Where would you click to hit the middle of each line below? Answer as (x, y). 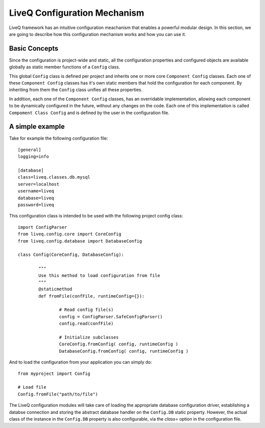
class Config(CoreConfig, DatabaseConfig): (71, 255)
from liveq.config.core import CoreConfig (70, 234)
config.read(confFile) (86, 324)
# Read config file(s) (86, 310)
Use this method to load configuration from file (99, 275)
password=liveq (36, 205)
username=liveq (36, 191)
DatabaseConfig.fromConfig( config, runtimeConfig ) (124, 351)
